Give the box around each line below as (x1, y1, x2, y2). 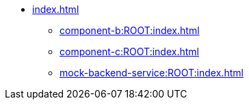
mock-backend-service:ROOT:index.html (60, 67, 244, 78)
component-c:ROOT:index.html (60, 46, 199, 57)
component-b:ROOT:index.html (60, 25, 200, 36)
